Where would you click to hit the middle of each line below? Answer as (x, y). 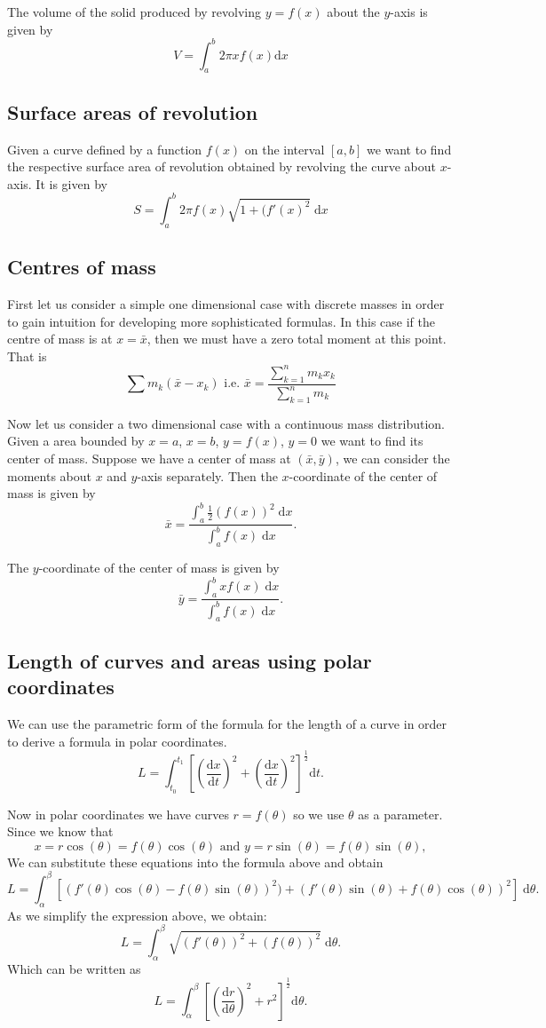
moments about (49, 475)
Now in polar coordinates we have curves (118, 814)
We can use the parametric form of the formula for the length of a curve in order (227, 723)
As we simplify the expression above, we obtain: (137, 915)
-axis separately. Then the (207, 475)
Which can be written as (74, 968)
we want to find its (372, 441)
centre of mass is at (60, 339)
